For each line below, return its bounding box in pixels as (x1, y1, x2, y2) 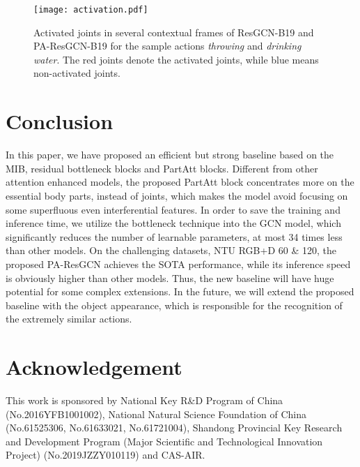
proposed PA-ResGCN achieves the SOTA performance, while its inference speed (6, 256, 351, 271)
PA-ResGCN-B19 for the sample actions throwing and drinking (33, 38, 302, 53)
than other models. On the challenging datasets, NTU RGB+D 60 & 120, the (6, 243, 336, 258)
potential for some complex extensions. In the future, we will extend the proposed (6, 284, 354, 299)
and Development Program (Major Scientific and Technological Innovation (6, 433, 323, 448)
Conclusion (6, 107, 114, 135)
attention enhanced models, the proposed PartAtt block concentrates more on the (6, 175, 354, 189)
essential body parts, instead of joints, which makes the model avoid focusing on (6, 188, 348, 202)
